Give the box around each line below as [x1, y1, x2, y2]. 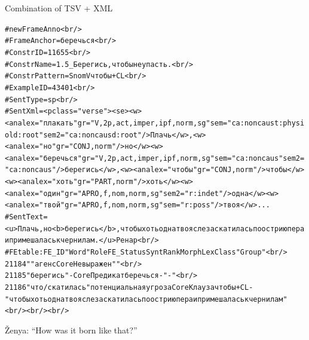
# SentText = [5, 213, 48, 222]
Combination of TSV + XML [5, 2, 113, 14]
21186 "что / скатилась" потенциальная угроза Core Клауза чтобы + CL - [5, 283, 253, 292]
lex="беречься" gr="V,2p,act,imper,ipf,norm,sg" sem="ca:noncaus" [22, 154, 283, 163]
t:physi [274, 118, 305, 127]
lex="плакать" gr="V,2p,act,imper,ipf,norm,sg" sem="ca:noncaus [22, 118, 275, 127]
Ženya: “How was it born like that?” [5, 324, 137, 336]
